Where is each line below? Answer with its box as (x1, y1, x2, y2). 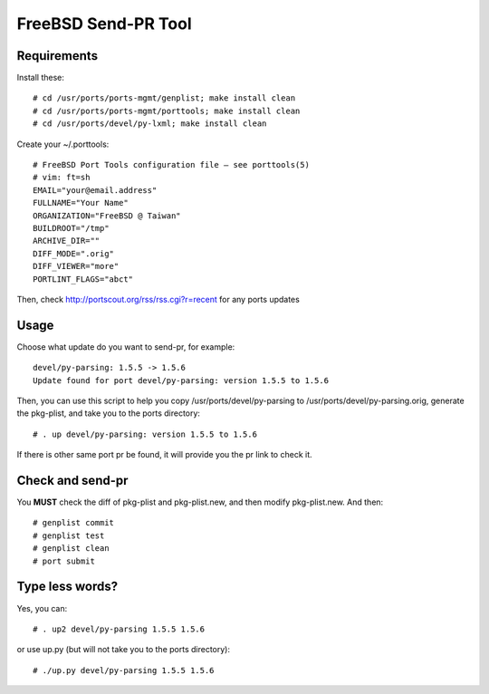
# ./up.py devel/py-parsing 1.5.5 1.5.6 (33, 665, 215, 675)
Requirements (16, 48, 99, 63)
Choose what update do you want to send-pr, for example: (16, 341, 235, 352)
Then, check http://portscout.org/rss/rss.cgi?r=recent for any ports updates (16, 294, 301, 304)
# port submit (33, 555, 95, 566)
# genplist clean (33, 544, 110, 554)
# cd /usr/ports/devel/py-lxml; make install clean (33, 119, 267, 129)
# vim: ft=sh (33, 172, 91, 183)
